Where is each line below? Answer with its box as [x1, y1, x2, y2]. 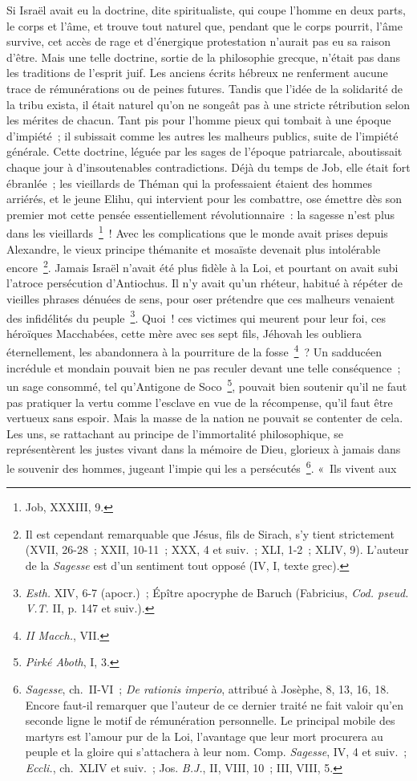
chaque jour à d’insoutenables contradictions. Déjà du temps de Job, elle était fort [6, 158, 411, 175]
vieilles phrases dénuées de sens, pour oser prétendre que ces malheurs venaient [6, 291, 395, 307]
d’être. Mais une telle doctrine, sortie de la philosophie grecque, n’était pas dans [6, 48, 400, 65]
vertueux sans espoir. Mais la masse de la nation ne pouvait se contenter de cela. [6, 409, 403, 426]
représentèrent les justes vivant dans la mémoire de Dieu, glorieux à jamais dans [6, 441, 401, 458]
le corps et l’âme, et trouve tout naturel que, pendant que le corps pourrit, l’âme [6, 17, 403, 34]
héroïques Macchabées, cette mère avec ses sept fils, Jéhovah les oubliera [6, 324, 362, 341]
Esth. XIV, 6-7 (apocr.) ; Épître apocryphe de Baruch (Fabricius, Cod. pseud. [25, 584, 409, 600]
